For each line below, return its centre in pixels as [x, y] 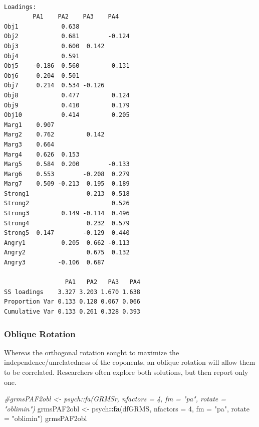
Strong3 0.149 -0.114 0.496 [67, 213]
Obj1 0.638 [42, 26]
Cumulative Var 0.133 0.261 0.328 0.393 [72, 312]
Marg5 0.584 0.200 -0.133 [67, 164]
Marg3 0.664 [29, 144]
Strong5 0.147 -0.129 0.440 [67, 233]
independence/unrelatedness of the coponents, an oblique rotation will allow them [130, 362]
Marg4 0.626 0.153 [42, 154]
